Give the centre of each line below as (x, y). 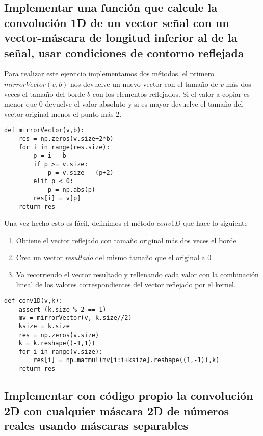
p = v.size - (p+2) (81, 173)
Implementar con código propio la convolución (129, 395)
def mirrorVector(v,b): (44, 130)
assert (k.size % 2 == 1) (62, 309)
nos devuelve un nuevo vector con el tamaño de (144, 83)
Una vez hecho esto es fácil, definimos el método (79, 223)
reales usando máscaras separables (96, 425)
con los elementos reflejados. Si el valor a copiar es (171, 94)
